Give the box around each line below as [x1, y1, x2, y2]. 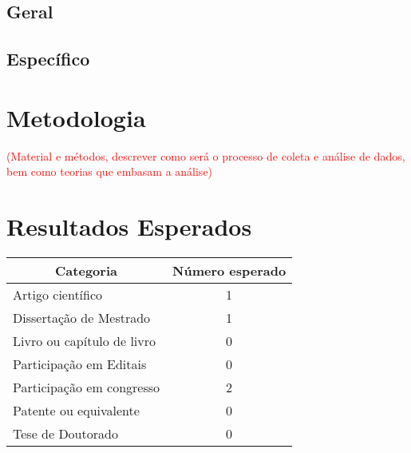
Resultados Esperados [6, 210, 252, 243]
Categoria [55, 261, 117, 280]
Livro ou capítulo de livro [13, 332, 156, 350]
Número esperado [172, 261, 287, 280]
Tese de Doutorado [13, 424, 118, 443]
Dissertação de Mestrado [13, 308, 151, 327]
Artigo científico [13, 285, 103, 304]
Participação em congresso [13, 378, 160, 396]
